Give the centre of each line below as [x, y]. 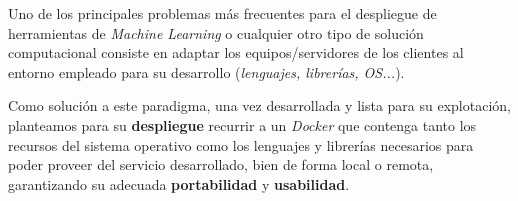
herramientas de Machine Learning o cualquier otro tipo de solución [216, 32]
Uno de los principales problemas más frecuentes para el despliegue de [222, 13]
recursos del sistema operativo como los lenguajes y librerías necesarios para [241, 144]
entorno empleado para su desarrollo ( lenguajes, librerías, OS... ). [206, 71]
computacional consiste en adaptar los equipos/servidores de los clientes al [236, 52]
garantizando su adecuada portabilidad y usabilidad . [179, 183]
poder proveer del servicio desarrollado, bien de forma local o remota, [221, 164]
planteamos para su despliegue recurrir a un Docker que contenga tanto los [242, 124]
